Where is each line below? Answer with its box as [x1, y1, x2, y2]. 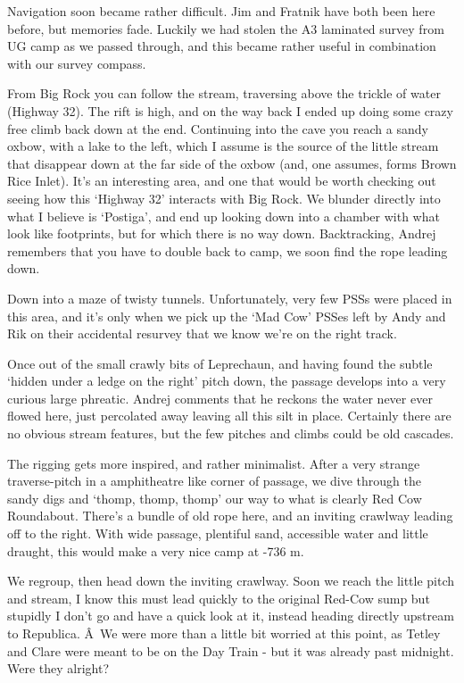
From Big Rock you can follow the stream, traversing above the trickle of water [7, 84, 441, 103]
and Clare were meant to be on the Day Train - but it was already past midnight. [7, 641, 454, 660]
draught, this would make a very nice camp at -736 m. [7, 541, 304, 560]
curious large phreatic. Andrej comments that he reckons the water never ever [7, 388, 433, 407]
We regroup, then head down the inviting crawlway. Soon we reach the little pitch [7, 571, 455, 590]
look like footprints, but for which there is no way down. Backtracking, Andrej [7, 224, 436, 243]
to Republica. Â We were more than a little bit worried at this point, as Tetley [7, 624, 441, 642]
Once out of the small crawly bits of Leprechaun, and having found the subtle [7, 354, 433, 372]
